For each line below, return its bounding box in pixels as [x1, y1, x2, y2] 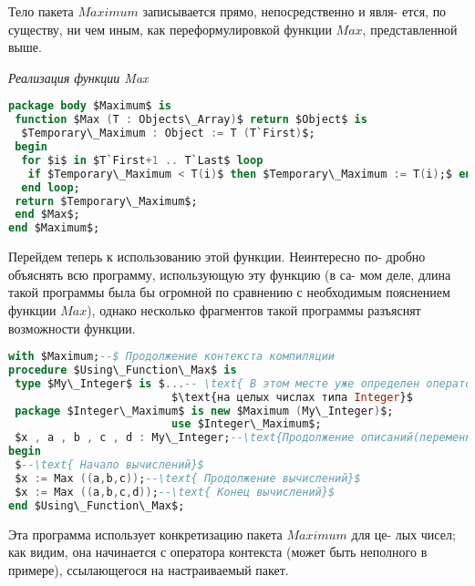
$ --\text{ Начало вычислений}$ [15, 458, 204, 472]
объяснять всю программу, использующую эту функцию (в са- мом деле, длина [8, 264, 451, 283]
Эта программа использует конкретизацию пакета [8, 524, 283, 543]
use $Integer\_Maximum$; [170, 417, 322, 431]
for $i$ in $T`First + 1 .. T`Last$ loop [21, 153, 263, 167]
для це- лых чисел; [351, 524, 456, 543]
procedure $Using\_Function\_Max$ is [8, 363, 237, 376]
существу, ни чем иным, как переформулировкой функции [8, 19, 332, 38]
